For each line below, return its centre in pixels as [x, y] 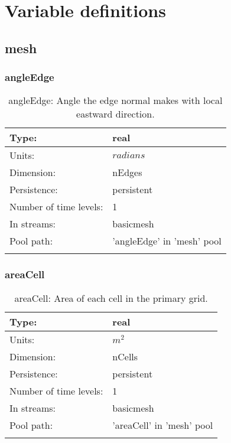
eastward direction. [115, 114]
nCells [125, 356]
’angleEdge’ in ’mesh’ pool [167, 241]
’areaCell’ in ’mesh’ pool [163, 425]
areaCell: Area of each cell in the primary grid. [111, 298]
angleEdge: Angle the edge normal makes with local [115, 100]
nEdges [127, 172]
